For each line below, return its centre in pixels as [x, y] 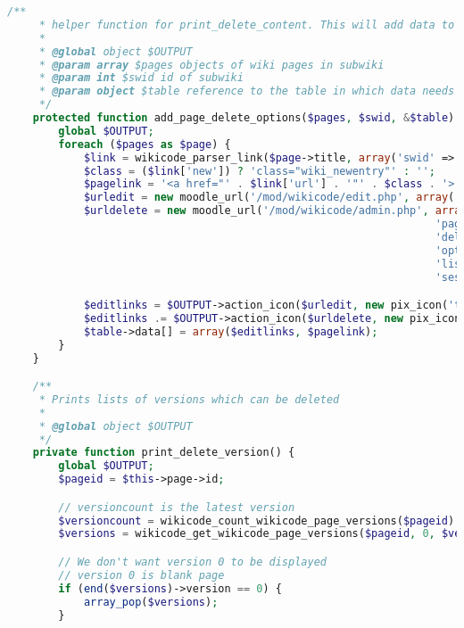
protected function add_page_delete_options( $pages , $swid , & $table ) [244, 118]
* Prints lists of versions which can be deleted [189, 399]
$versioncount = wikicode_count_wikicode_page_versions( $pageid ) [257, 521]
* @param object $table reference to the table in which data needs [247, 91]
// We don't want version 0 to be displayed [192, 562]
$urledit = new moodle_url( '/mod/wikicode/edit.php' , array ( [269, 198]
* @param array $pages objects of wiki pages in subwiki [211, 65]
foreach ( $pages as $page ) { [145, 144]
